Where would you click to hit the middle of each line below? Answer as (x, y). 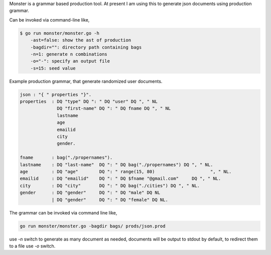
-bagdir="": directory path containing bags (86, 47)
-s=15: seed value (53, 68)
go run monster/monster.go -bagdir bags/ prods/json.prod (93, 226)
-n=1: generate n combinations (69, 54)
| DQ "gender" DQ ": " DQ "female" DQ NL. (110, 200)
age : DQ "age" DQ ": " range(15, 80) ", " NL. (126, 171)
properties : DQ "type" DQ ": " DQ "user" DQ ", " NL (89, 102)
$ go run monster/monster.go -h (60, 33)
